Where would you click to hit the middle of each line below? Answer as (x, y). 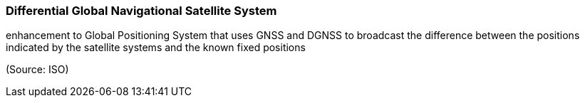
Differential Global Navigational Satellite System (141, 11)
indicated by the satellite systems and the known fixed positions (156, 48)
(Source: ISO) (37, 70)
